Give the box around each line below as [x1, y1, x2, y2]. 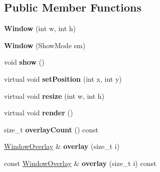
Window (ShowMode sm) [4, 40, 86, 50]
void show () [4, 57, 45, 67]
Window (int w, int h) [4, 23, 76, 34]
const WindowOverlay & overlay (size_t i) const [4, 157, 156, 168]
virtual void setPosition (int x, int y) [4, 73, 122, 84]
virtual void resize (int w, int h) [4, 90, 105, 101]
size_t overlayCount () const [4, 124, 99, 134]
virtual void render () [4, 107, 73, 118]
